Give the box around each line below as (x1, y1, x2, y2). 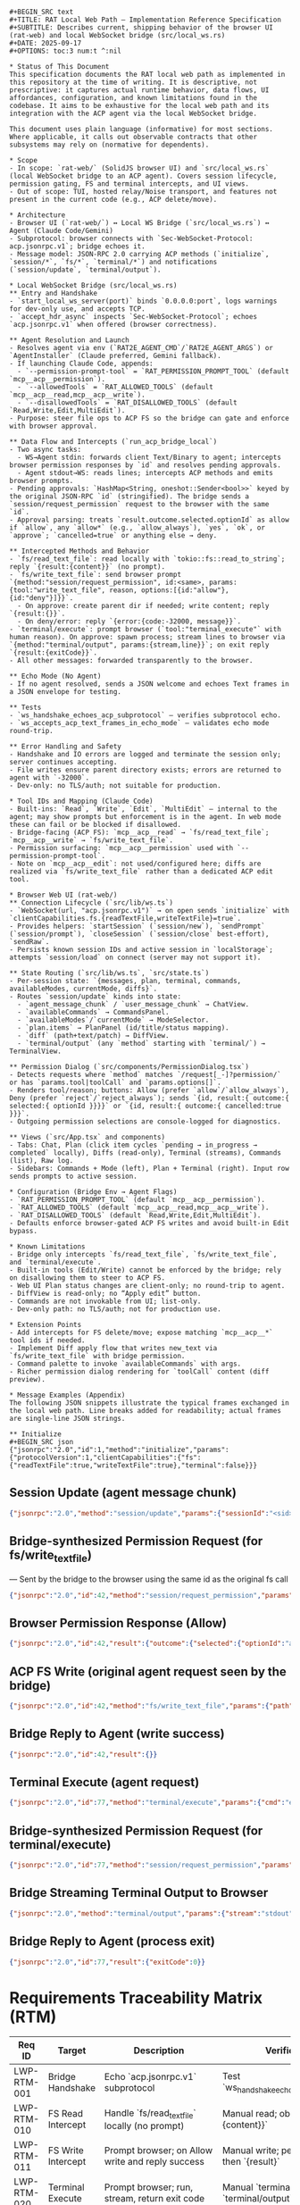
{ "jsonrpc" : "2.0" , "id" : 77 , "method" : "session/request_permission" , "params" (9, 1861, 294, 1870)
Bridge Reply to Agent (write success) (9, 1726, 225, 1741)
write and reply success (104, 2156, 205, 2168)
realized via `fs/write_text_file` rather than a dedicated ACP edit (9, 867, 274, 876)
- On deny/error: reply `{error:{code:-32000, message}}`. (17, 617, 242, 626)
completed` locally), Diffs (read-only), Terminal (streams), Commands (9, 1148, 281, 1157)
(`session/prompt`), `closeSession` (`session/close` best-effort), (9, 930, 270, 939)
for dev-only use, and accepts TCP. (9, 305, 146, 313)
